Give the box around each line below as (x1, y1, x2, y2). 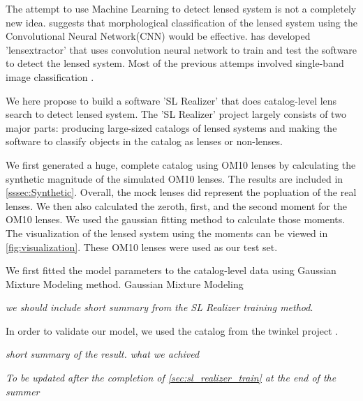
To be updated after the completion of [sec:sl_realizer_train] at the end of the (6, 370, 336, 385)
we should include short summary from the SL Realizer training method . (6, 300, 313, 315)
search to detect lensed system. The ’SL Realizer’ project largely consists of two (6, 107, 346, 121)
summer (6, 384, 40, 398)
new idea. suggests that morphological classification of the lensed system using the (6, 15, 357, 29)
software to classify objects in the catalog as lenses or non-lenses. (6, 134, 283, 149)
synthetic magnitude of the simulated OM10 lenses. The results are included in (6, 171, 343, 186)
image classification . (6, 69, 94, 84)
